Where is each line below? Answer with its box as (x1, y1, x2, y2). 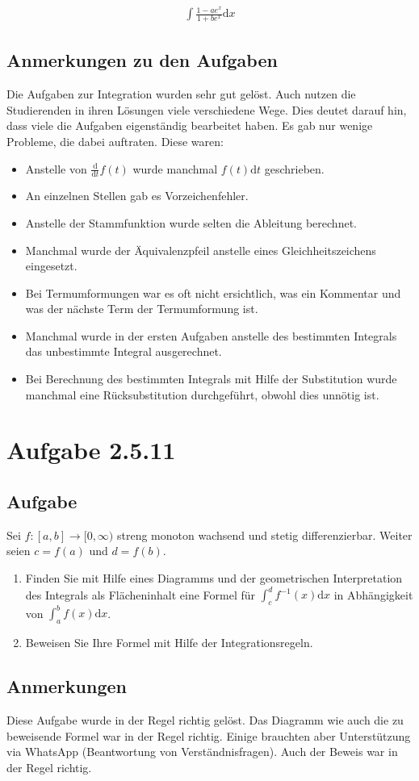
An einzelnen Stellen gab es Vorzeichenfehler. (25, 187, 249, 204)
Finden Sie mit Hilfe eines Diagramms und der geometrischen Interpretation (25, 570, 403, 587)
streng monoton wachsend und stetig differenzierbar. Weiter (116, 526, 413, 543)
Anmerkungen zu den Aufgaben (6, 48, 278, 73)
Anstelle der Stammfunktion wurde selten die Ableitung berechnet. (25, 214, 357, 231)
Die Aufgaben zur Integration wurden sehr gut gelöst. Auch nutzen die (6, 86, 356, 102)
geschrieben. (264, 160, 325, 177)
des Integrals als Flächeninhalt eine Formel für (25, 586, 256, 603)
